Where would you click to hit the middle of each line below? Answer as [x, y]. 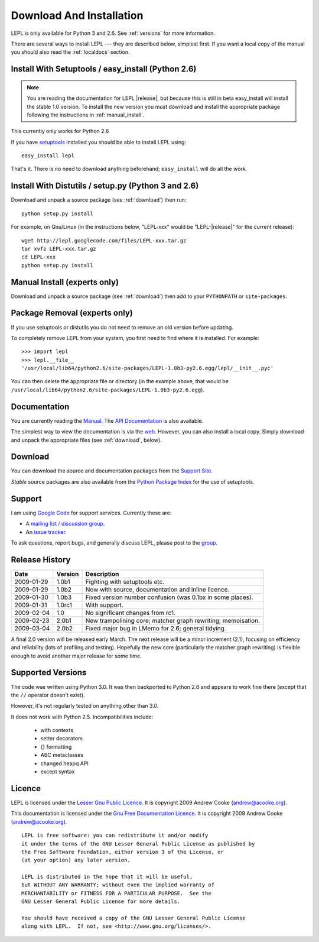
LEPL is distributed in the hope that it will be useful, [107, 877]
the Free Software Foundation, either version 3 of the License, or [123, 852]
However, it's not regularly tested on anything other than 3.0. [85, 706]
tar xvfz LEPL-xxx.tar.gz [59, 249]
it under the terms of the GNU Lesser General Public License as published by [138, 844]
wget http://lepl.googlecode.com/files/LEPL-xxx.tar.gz [104, 240]
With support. [104, 605]
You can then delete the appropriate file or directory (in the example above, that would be [120, 381]
